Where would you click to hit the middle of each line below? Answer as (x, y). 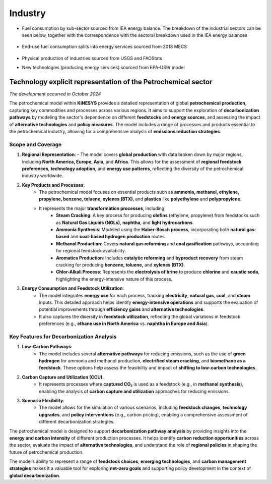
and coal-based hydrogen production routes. (118, 237)
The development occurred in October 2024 (55, 94)
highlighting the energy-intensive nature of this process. (114, 279)
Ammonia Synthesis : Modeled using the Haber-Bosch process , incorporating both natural (151, 230)
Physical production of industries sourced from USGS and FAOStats (92, 58)
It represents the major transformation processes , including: (102, 208)
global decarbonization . (35, 475)
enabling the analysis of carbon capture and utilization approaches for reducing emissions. (134, 391)
